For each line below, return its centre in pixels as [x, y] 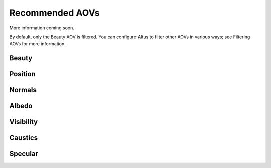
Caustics [24, 138]
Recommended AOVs [54, 13]
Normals [23, 90]
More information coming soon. [42, 28]
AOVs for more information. [38, 44]
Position [23, 74]
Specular [24, 154]
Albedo [21, 106]
